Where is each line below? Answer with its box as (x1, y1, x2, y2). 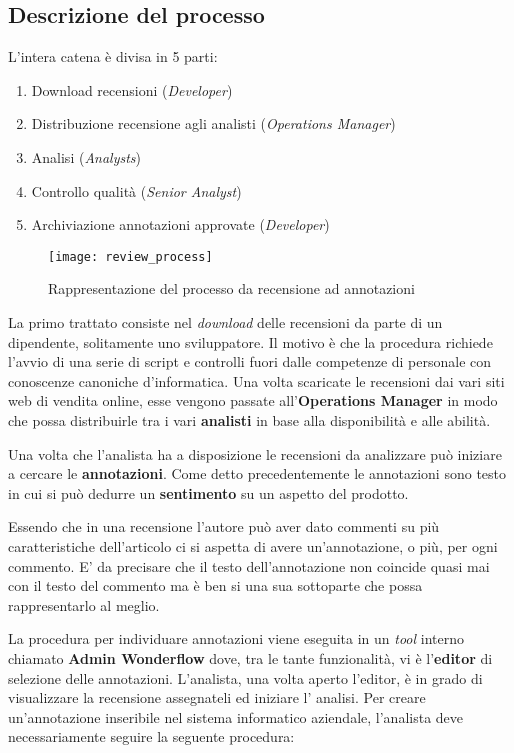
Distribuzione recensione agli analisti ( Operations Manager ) (31, 113, 396, 134)
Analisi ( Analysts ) (31, 146, 142, 167)
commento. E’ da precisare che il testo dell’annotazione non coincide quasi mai (8, 555, 490, 576)
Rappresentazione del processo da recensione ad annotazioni (48, 278, 415, 299)
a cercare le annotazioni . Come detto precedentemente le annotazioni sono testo (8, 463, 507, 484)
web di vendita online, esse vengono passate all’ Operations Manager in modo (8, 390, 498, 411)
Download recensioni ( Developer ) (31, 79, 233, 100)
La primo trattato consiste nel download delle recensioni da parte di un (8, 312, 443, 333)
